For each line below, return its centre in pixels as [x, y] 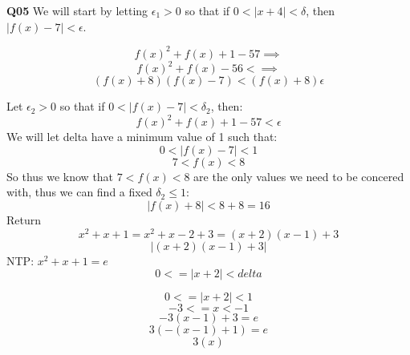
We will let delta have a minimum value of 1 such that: [142, 137]
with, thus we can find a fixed [79, 192]
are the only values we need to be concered [299, 176]
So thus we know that [60, 176]
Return [24, 220]
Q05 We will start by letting [77, 10]
